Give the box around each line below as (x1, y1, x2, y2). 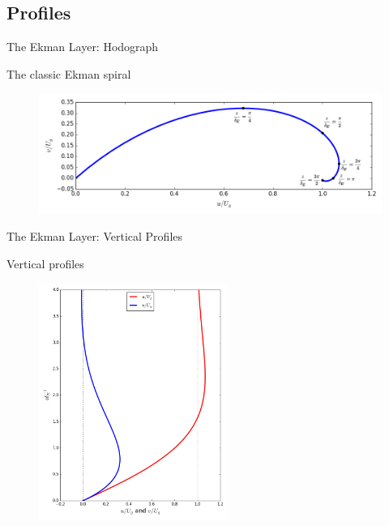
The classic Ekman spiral (6, 65, 131, 82)
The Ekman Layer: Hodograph (6, 38, 159, 55)
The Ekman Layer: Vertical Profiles (6, 228, 182, 245)
